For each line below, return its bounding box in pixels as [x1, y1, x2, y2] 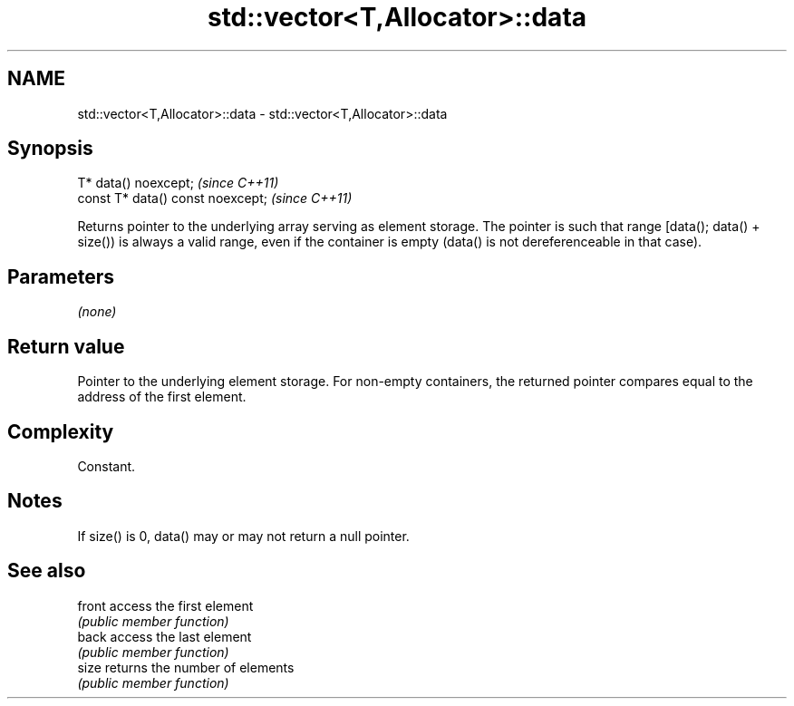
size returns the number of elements [77, 659, 295, 675]
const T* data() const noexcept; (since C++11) [77, 190, 353, 207]
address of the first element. [77, 389, 247, 405]
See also [7, 559, 86, 583]
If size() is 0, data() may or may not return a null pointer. [77, 527, 410, 544]
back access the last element [77, 628, 252, 644]
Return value [7, 334, 125, 358]
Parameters [7, 265, 114, 288]
